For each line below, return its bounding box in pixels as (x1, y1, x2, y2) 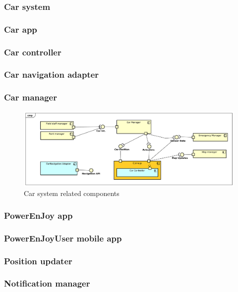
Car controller (4, 46, 61, 58)
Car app (4, 23, 37, 35)
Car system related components (24, 188, 119, 198)
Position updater (4, 254, 72, 267)
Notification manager (4, 277, 90, 290)
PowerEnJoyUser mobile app (4, 232, 122, 244)
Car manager (4, 91, 57, 103)
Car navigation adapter (4, 68, 99, 81)
